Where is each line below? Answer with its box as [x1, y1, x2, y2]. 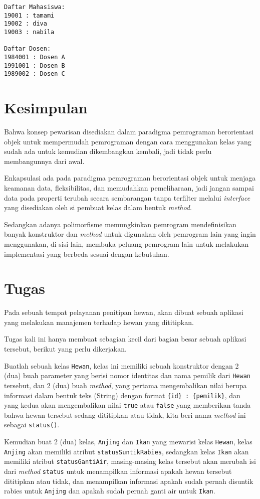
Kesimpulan [4, 97, 88, 118]
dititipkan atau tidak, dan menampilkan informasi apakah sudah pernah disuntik [4, 475, 253, 486]
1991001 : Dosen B [4, 62, 65, 69]
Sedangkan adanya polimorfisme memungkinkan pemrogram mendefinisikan [4, 219, 236, 229]
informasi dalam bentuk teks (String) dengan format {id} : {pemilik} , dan [4, 390, 240, 400]
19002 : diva [4, 20, 47, 28]
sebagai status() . [4, 419, 60, 430]
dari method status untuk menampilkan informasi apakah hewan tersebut [4, 466, 232, 476]
